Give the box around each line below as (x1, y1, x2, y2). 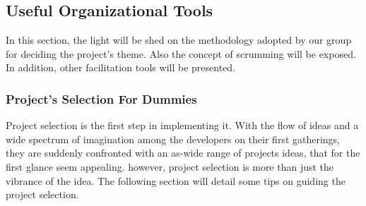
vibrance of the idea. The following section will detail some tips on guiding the (6, 173, 346, 188)
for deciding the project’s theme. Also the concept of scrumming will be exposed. (6, 46, 356, 61)
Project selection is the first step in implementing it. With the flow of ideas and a (6, 118, 359, 133)
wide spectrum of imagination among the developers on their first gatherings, (6, 131, 341, 146)
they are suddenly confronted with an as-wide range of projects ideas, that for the (6, 145, 360, 160)
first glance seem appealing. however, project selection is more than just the (6, 159, 334, 174)
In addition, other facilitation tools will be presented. (6, 60, 235, 75)
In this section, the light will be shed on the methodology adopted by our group (6, 32, 352, 47)
